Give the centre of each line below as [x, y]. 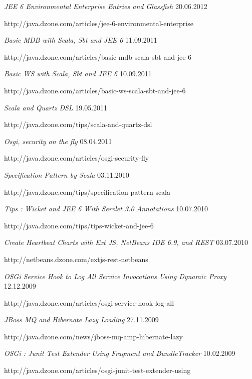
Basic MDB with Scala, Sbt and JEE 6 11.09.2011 [81, 40]
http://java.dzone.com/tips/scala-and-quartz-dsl [78, 124]
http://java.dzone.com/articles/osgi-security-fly [77, 158]
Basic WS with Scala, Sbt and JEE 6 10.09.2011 [78, 74]
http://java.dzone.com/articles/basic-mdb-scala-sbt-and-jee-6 [98, 56]
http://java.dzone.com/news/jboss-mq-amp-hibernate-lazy [93, 336]
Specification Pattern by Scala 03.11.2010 [67, 174]
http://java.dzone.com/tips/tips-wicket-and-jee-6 [79, 225]
